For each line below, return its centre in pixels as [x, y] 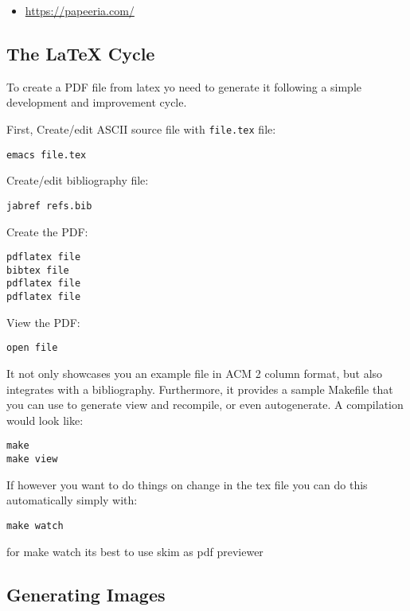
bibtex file [38, 270]
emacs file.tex [47, 155]
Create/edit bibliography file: [78, 180]
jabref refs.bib [49, 206]
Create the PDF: [47, 231]
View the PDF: [43, 322]
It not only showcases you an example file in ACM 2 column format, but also [195, 374]
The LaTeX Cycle [81, 53]
